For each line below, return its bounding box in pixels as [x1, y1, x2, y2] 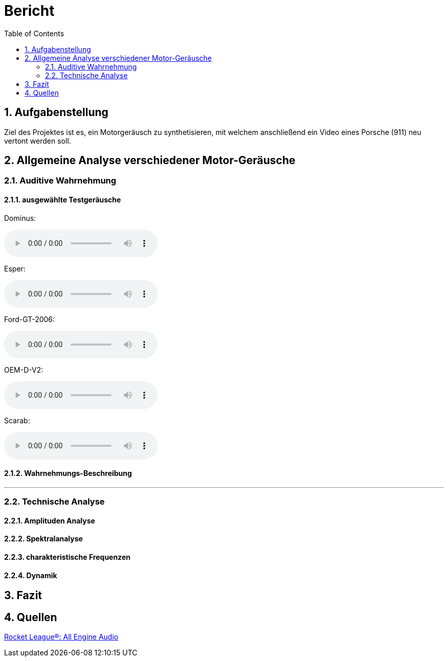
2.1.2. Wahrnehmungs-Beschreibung [4, 469, 132, 478]
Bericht [4, 2, 55, 19]
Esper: [4, 264, 26, 273]
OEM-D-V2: [4, 365, 43, 374]
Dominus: [4, 213, 36, 222]
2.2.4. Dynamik [4, 571, 57, 580]
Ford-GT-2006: [4, 314, 55, 324]
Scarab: [4, 416, 30, 425]
